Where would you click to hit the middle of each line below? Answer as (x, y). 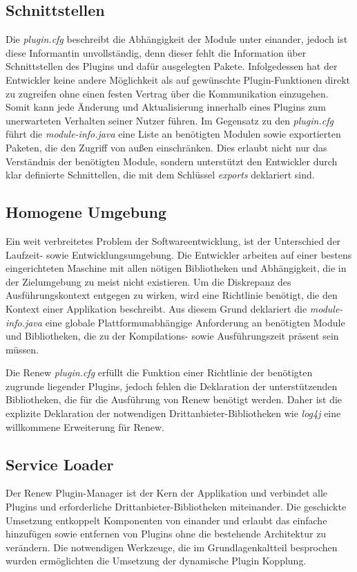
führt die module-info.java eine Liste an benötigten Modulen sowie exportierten (173, 134)
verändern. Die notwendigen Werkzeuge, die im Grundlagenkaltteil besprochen (172, 547)
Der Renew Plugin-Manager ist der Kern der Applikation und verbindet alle (167, 493)
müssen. (22, 349)
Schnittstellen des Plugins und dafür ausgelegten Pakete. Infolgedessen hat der (172, 66)
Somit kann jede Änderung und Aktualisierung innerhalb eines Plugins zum (166, 107)
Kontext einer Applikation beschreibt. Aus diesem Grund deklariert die (156, 308)
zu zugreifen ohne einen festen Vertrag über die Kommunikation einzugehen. (167, 93)
